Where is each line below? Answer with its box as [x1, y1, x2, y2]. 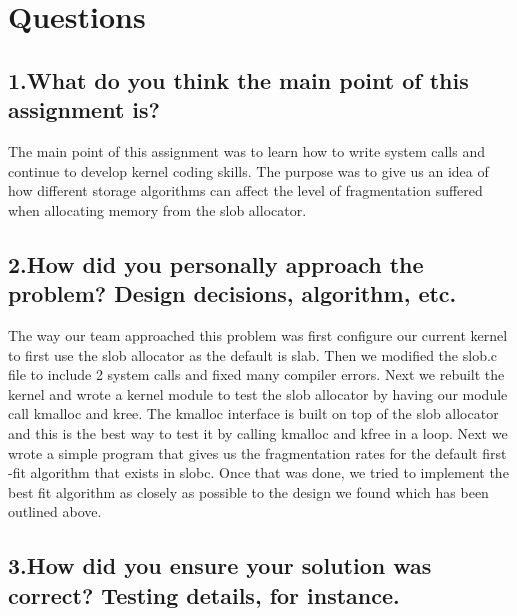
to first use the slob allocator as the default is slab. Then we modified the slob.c [8, 344, 498, 365]
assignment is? [8, 94, 160, 125]
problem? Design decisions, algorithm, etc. [8, 278, 457, 309]
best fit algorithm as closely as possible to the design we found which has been [8, 481, 489, 502]
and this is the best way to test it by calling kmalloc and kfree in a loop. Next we [8, 422, 508, 443]
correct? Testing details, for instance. [8, 579, 400, 610]
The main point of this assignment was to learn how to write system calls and [8, 140, 485, 161]
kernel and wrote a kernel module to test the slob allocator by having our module [8, 383, 508, 404]
